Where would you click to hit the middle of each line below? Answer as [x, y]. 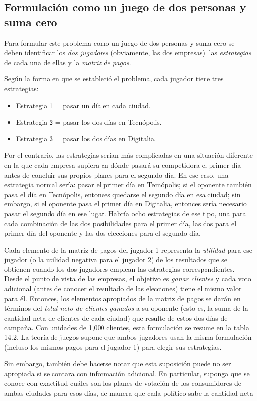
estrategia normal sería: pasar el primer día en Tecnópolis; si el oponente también [128, 184]
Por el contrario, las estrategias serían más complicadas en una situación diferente [129, 155]
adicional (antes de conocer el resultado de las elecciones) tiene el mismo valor [123, 289]
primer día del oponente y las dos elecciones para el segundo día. [103, 233]
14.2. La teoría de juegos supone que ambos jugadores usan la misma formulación [128, 337]
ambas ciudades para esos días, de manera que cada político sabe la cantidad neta [129, 393]
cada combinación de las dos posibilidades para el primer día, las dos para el [121, 223]
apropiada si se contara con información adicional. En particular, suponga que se [127, 373]
